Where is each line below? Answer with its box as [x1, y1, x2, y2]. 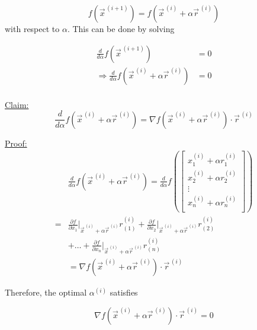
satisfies [110, 286, 138, 299]
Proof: [5, 137, 27, 149]
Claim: [5, 98, 29, 110]
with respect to [5, 23, 60, 34]
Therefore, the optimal [5, 286, 87, 299]
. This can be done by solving [67, 23, 175, 34]
